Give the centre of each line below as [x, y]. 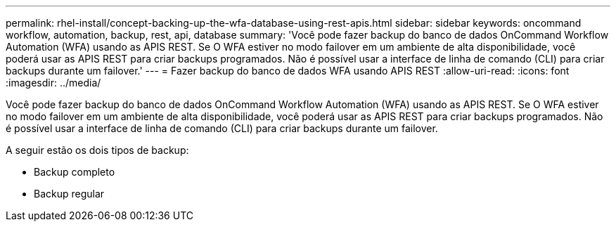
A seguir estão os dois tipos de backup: [97, 150]
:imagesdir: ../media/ [53, 83]
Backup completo [75, 172]
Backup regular [69, 194]
